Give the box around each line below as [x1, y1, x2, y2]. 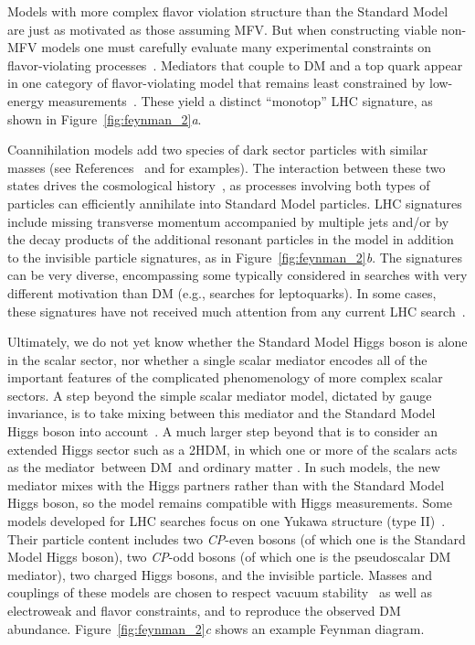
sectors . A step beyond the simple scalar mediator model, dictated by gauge [7, 385, 432, 404]
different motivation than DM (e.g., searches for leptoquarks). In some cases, [7, 283, 437, 302]
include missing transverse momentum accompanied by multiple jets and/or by [7, 211, 449, 231]
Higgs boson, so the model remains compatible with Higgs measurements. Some [7, 493, 453, 512]
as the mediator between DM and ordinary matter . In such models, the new [7, 457, 440, 477]
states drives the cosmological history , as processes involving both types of [7, 176, 430, 195]
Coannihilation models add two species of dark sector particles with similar [7, 140, 428, 159]
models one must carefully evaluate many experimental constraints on [41, 38, 432, 57]
